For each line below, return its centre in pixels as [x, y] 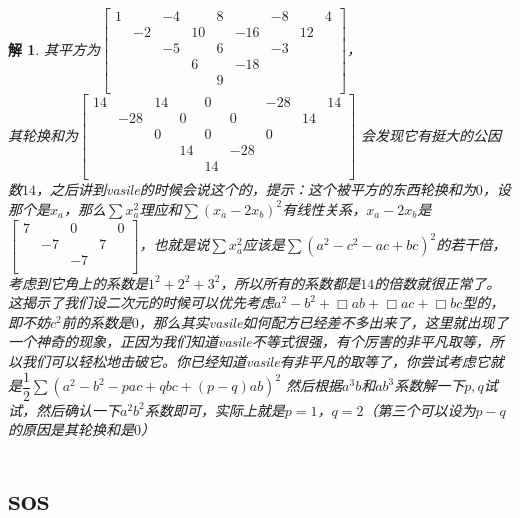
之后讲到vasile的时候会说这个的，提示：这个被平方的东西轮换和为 [262, 189]
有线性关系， [324, 208]
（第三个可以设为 [419, 409]
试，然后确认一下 [64, 409]
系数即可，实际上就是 [214, 409]
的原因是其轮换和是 [71, 429]
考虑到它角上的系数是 [78, 282]
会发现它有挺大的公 [424, 134]
